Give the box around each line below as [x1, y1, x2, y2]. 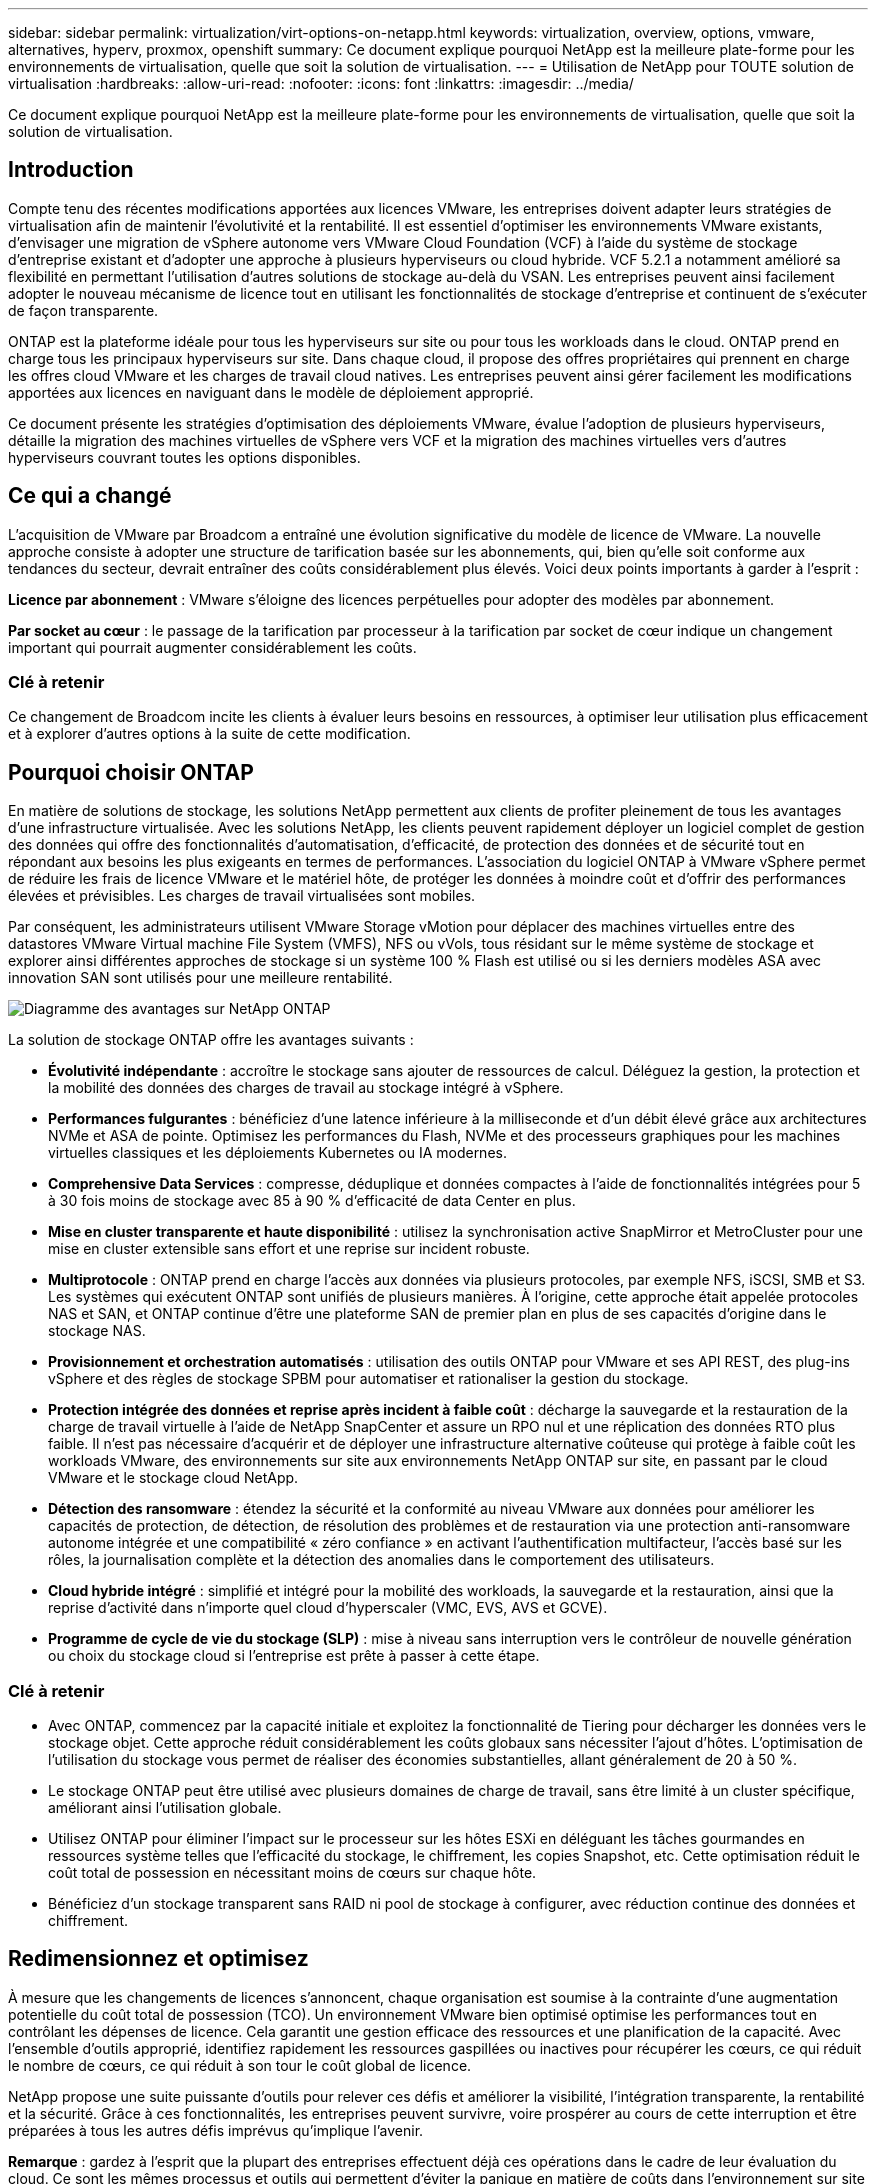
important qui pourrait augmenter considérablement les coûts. [8, 638, 417, 656]
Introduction [8, 157, 134, 183]
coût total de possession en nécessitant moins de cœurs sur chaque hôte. [48, 1864, 537, 1882]
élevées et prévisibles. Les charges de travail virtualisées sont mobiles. [8, 887, 476, 905]
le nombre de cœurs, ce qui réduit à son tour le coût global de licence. [8, 2056, 472, 2074]
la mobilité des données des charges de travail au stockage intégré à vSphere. [48, 1079, 564, 1097]
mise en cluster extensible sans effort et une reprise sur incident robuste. [48, 1240, 530, 1258]
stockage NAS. [48, 1322, 146, 1340]
